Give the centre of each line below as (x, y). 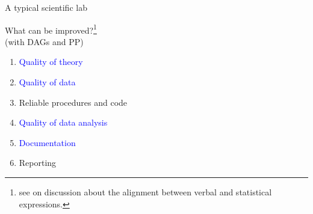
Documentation (47, 142)
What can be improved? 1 (51, 29)
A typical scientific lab (46, 7)
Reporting (38, 163)
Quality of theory (51, 62)
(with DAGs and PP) (44, 41)
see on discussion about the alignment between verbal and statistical (145, 192)
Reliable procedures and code (73, 102)
